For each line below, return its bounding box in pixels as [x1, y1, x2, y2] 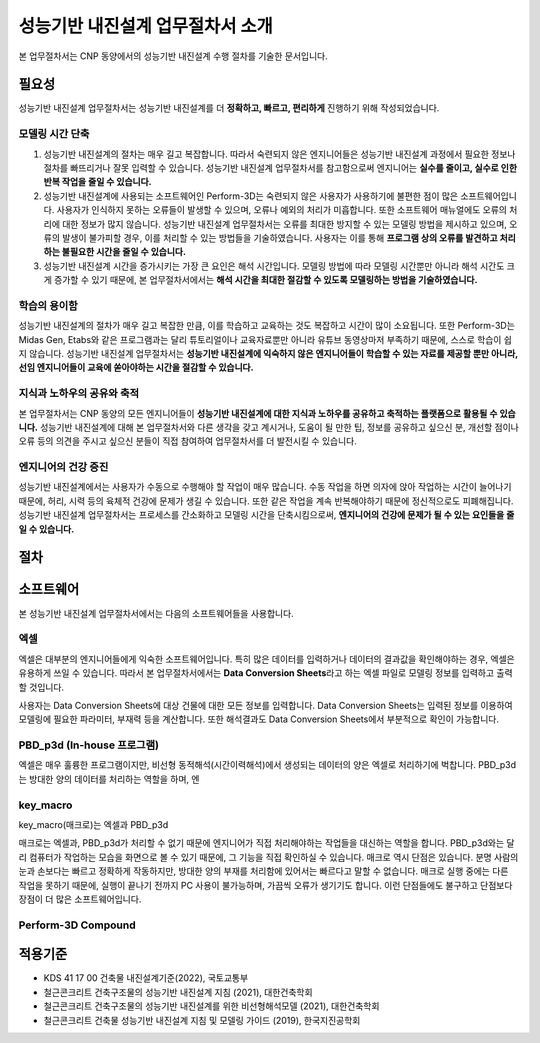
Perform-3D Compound [18, 918, 136, 932]
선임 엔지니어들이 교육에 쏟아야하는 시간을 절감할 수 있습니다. [18, 361, 254, 374]
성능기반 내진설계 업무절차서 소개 [18, 15, 274, 37]
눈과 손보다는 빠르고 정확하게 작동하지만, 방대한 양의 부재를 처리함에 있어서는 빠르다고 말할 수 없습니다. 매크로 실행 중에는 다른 [18, 865, 509, 877]
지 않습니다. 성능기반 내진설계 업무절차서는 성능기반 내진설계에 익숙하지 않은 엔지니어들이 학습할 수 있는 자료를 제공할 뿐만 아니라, [18, 348, 519, 360]
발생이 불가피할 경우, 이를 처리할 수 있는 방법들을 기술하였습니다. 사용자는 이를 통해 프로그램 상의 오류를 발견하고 [61, 231, 499, 244]
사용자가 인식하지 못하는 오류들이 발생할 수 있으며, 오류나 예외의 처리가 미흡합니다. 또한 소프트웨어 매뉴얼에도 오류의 [56, 204, 507, 216]
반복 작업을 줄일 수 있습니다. [43, 176, 152, 188]
